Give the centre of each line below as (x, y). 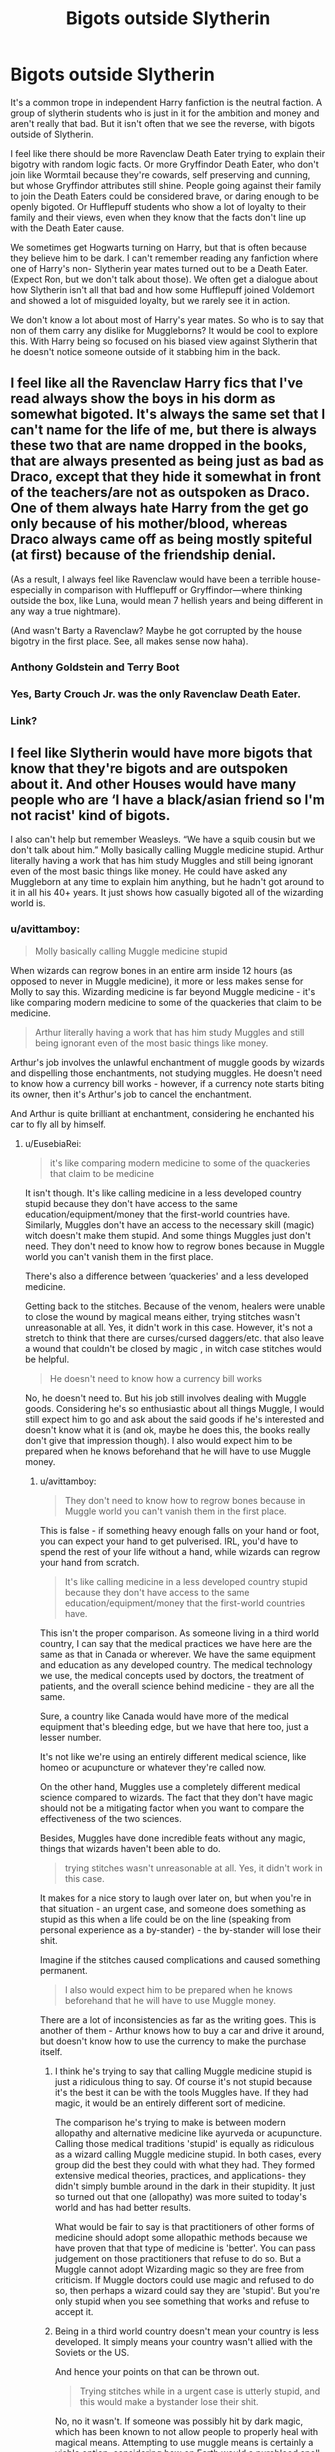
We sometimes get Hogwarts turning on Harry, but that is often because (159, 247)
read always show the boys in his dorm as (143, 398)
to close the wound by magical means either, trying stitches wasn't (162, 1316)
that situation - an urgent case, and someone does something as (173, 1908)
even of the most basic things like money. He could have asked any (149, 871)
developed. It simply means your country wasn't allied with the (183, 2341)
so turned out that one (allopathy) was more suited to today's (180, 2196)
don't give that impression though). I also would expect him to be (158, 1440)
